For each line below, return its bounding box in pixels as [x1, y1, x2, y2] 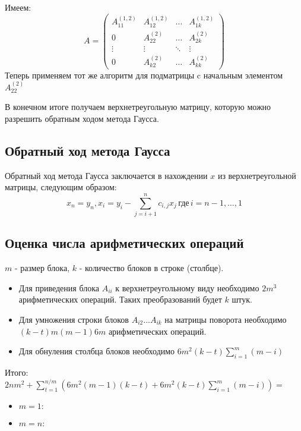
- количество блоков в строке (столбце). [79, 262, 224, 274]
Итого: [5, 366, 28, 378]
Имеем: [5, 1, 31, 13]
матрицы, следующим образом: [5, 181, 117, 193]
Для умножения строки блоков [18, 313, 129, 326]
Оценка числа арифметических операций [5, 234, 244, 252]
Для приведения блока [18, 281, 99, 294]
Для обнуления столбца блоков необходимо [18, 345, 175, 357]
